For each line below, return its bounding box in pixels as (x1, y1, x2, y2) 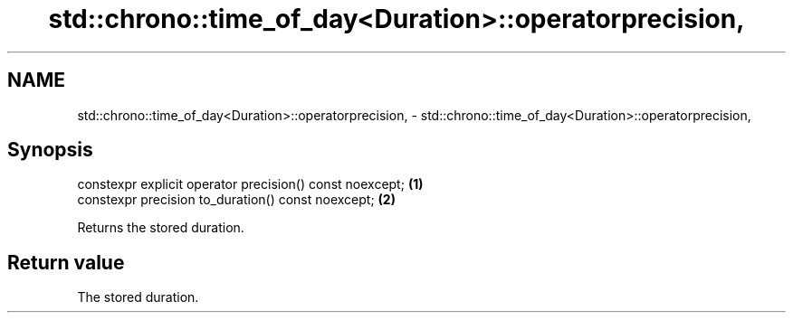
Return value (7, 250, 125, 274)
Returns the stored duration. (77, 220, 244, 236)
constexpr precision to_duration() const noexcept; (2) (77, 192, 396, 208)
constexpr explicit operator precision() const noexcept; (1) (77, 176, 424, 193)
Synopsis (7, 138, 93, 162)
